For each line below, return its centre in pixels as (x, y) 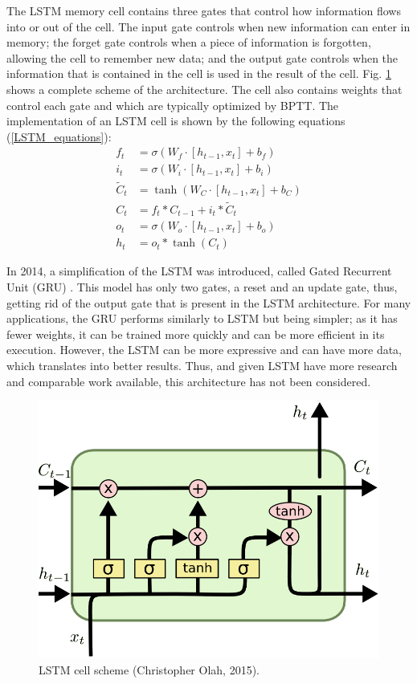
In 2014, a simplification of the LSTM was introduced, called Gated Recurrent (199, 271)
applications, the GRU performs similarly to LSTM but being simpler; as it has (202, 318)
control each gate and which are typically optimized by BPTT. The (173, 105)
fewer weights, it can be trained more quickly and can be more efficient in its (196, 334)
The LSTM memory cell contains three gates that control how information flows (204, 10)
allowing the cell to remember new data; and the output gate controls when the (202, 57)
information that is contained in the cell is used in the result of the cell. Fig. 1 (199, 73)
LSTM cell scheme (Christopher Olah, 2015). (149, 669)
